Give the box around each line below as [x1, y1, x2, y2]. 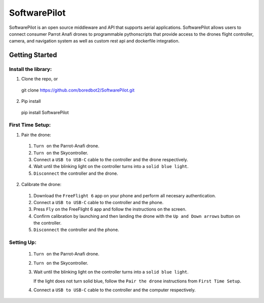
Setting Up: [9, 239, 37, 246]
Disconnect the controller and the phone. [33, 227, 119, 233]
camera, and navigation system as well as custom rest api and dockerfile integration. [9, 38, 180, 44]
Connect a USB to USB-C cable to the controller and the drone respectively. [33, 157, 188, 163]
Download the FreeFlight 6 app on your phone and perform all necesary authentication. [33, 192, 216, 198]
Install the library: [9, 66, 52, 73]
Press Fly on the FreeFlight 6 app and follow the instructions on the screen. [33, 206, 187, 212]
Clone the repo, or [21, 76, 58, 82]
